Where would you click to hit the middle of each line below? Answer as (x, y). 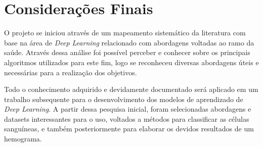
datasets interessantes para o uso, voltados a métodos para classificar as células (127, 118)
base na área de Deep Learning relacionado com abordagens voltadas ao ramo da (129, 42)
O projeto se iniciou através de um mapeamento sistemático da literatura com (125, 33)
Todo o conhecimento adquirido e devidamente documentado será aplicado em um (131, 89)
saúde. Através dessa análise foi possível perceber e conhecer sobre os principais (127, 52)
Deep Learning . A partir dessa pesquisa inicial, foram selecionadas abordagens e (128, 109)
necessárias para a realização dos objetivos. (71, 72)
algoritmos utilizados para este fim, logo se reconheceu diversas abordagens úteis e (131, 62)
